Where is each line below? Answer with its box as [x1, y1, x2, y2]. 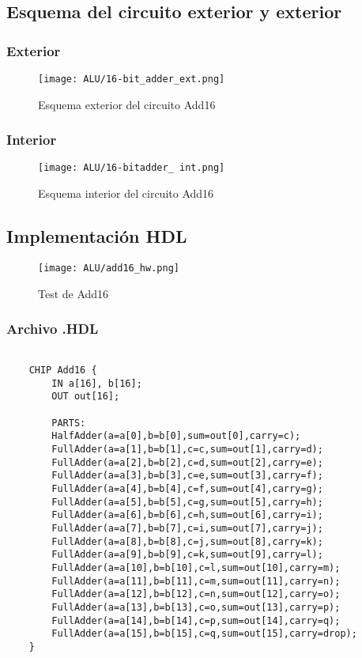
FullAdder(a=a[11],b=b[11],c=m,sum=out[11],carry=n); [51, 575, 341, 587]
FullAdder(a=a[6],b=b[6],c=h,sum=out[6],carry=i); [51, 509, 323, 521]
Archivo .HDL [6, 319, 99, 338]
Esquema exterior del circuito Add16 [38, 96, 216, 112]
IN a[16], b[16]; [51, 377, 142, 389]
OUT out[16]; [51, 391, 120, 403]
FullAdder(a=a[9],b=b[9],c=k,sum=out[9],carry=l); [51, 549, 323, 561]
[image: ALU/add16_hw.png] [38, 262, 179, 274]
